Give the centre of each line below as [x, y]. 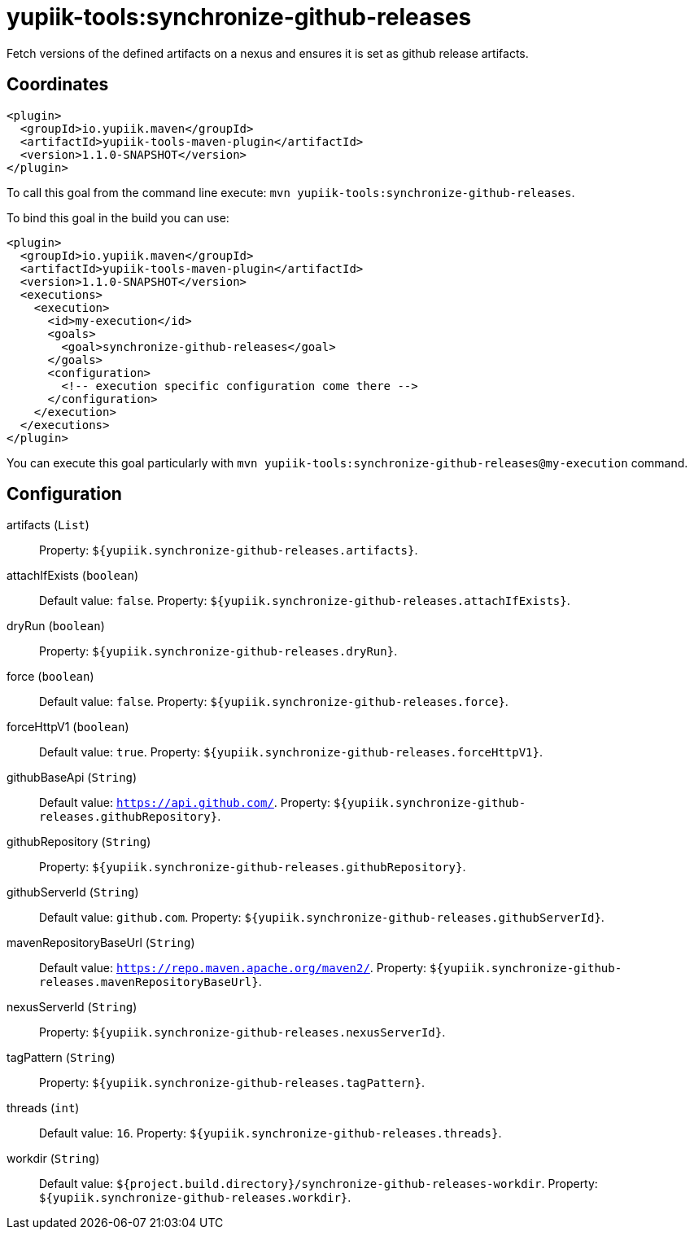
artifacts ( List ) [48, 525]
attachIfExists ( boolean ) [73, 576]
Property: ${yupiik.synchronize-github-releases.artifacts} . [229, 550]
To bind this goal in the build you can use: [118, 217]
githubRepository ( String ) [79, 842]
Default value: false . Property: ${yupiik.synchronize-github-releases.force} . [274, 702]
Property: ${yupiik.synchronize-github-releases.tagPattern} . [232, 1083]
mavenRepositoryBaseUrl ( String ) [101, 943]
